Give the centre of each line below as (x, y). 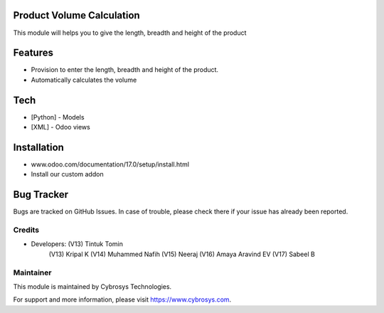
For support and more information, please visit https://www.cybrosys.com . (122, 299)
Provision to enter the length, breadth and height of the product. (125, 70)
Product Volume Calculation (76, 15)
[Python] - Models (58, 117)
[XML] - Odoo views (60, 127)
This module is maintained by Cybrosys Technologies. (92, 286)
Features (33, 53)
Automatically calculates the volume (84, 80)
